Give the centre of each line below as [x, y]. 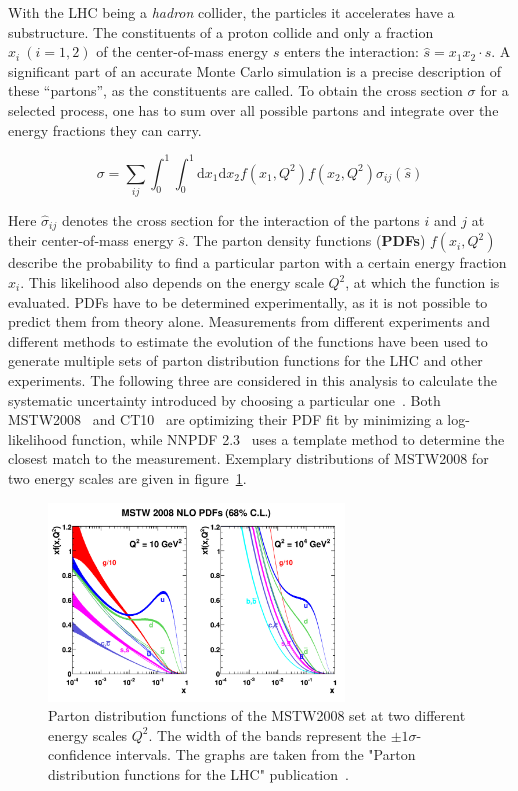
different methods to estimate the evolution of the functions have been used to [248, 340]
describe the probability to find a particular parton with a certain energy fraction [257, 262]
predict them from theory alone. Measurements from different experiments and [249, 321]
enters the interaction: [351, 51]
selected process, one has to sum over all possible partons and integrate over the [253, 109]
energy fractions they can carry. [105, 129]
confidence [79, 754]
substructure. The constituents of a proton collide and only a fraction [221, 31]
